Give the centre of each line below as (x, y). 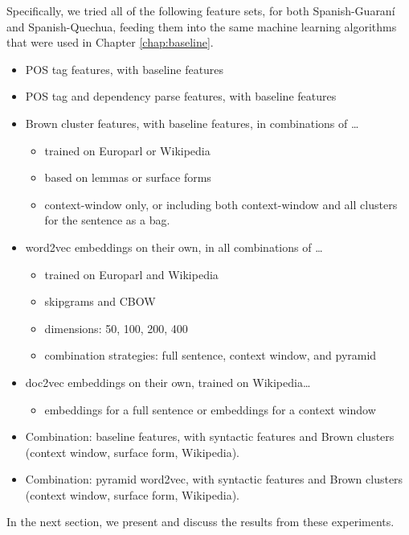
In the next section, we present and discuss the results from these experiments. (200, 522)
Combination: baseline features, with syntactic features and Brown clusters (210, 436)
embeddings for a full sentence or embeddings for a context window (210, 409)
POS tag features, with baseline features (125, 69)
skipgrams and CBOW (100, 301)
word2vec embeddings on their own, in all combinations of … (174, 247)
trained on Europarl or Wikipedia (127, 150)
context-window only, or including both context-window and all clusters (221, 204)
